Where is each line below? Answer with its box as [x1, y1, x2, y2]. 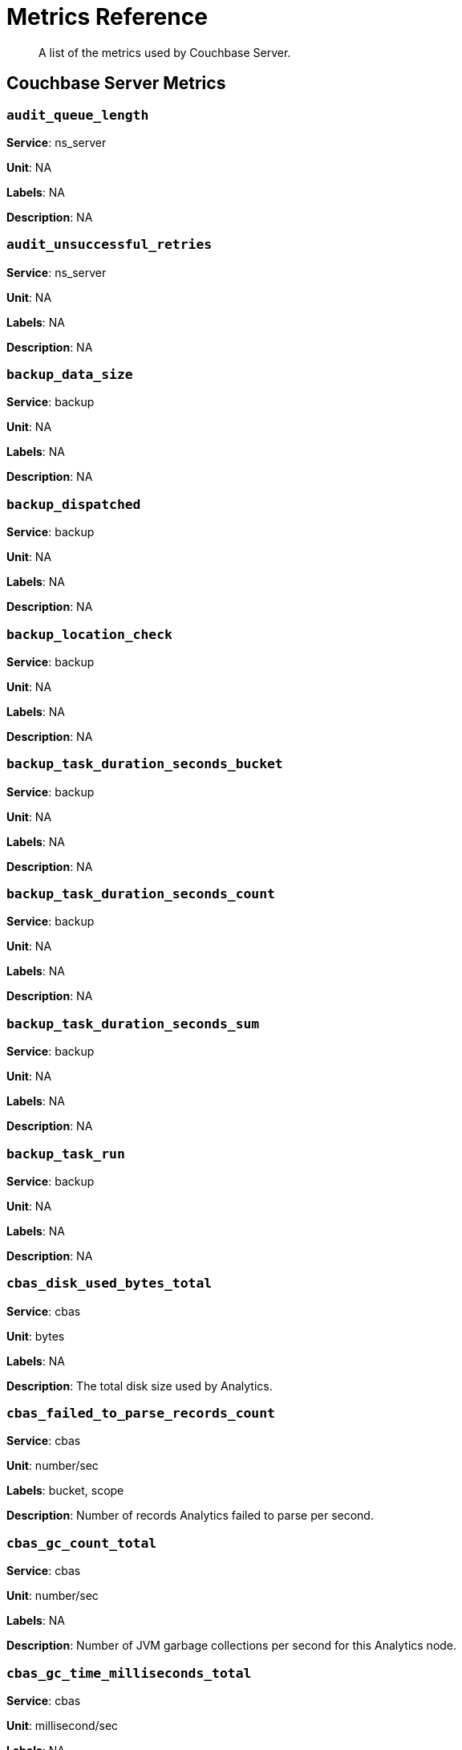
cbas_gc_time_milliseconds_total [6, 1665, 252, 1681]
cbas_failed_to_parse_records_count [6, 1406, 275, 1422]
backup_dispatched [6, 496, 141, 512]
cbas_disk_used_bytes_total [6, 1276, 213, 1292]
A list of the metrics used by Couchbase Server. [38, 45, 291, 59]
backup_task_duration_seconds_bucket [6, 756, 283, 772]
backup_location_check [6, 626, 172, 642]
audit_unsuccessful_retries [6, 237, 213, 253]
